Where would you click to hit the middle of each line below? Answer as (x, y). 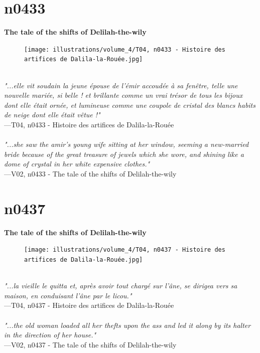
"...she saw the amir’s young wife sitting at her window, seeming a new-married (126, 144)
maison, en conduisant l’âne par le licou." (68, 295)
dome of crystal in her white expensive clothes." (77, 164)
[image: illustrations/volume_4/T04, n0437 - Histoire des (125, 250)
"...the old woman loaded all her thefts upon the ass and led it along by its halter (127, 325)
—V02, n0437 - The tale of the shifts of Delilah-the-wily (90, 344)
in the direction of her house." (50, 335)
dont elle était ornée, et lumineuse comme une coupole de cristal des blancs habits (130, 105)
